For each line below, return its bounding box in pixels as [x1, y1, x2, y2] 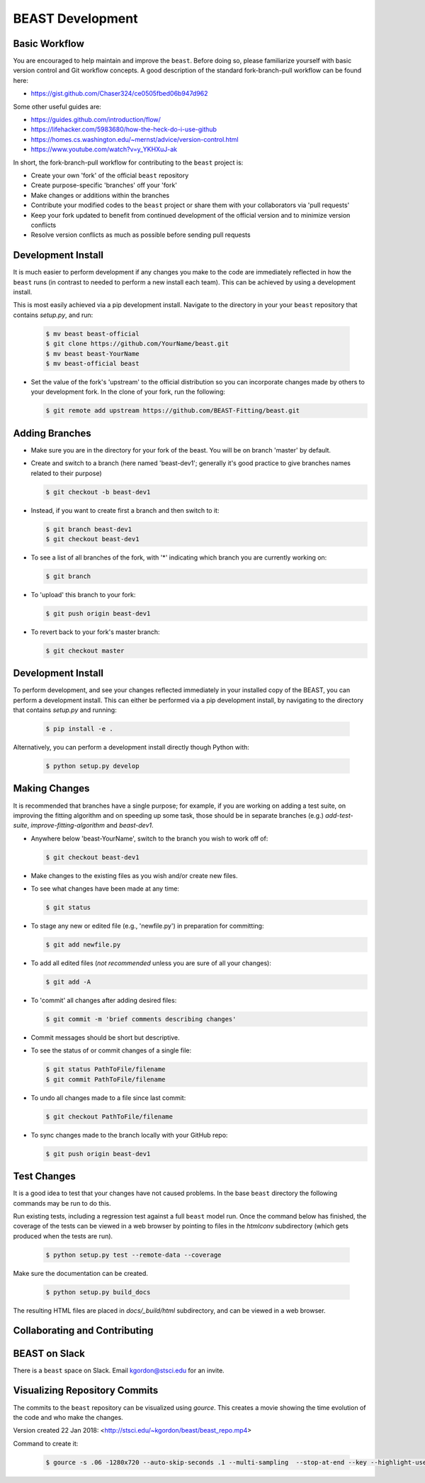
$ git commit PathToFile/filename [45, 1075, 166, 1083]
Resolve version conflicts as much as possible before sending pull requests [30, 230, 251, 239]
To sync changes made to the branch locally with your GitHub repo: [30, 1131, 228, 1139]
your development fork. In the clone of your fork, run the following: [30, 387, 226, 396]
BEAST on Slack [13, 1348, 85, 1360]
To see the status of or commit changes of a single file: [30, 1046, 191, 1055]
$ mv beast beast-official [45, 330, 140, 338]
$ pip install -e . [45, 725, 113, 733]
